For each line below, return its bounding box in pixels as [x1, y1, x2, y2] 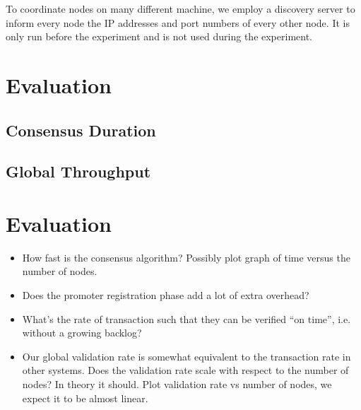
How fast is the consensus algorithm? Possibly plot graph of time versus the [22, 250, 350, 264]
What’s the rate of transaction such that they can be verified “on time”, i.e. [22, 311, 351, 326]
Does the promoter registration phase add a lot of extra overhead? [22, 288, 309, 303]
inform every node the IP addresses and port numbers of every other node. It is [6, 15, 350, 30]
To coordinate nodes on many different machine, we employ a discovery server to [6, 1, 355, 16]
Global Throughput [6, 160, 151, 182]
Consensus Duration [6, 119, 156, 141]
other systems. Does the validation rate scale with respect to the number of [22, 363, 349, 377]
